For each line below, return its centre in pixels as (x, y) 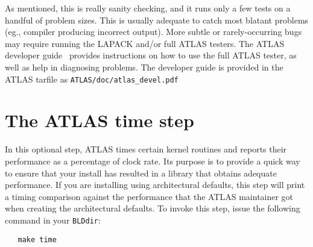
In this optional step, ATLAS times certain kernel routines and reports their (146, 149)
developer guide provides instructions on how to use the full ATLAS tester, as (151, 55)
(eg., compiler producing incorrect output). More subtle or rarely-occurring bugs (153, 32)
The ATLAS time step (100, 120)
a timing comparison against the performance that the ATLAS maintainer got (149, 196)
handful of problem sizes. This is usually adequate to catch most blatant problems (157, 20)
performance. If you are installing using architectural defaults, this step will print (155, 185)
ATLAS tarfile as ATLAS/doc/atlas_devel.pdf (92, 79)
